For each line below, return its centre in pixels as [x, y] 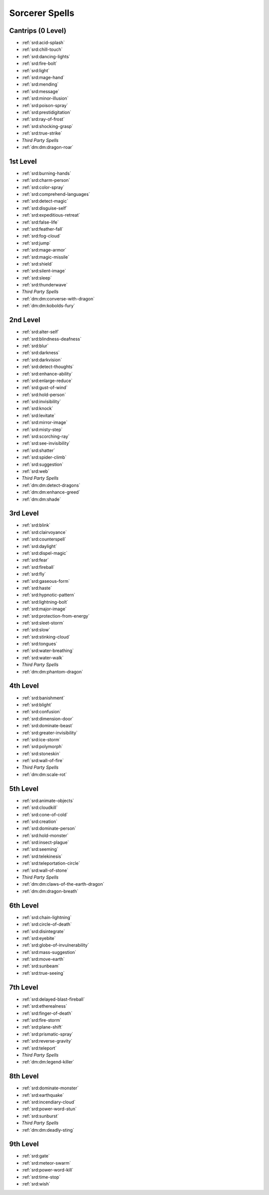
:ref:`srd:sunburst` [40, 1116]
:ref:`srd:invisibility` [41, 401]
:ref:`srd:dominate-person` [49, 828]
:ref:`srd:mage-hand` [43, 78]
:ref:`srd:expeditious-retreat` [51, 215]
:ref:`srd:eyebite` [39, 938]
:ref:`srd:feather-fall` [43, 229]
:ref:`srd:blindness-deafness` [52, 339]
